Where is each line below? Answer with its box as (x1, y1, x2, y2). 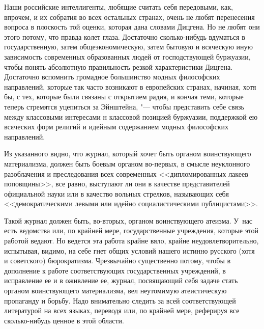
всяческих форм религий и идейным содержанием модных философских (4, 121, 228, 132)
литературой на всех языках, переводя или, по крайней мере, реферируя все (4, 305, 240, 316)
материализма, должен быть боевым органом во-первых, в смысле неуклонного (4, 158, 250, 169)
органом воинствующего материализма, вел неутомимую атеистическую (4, 285, 227, 296)
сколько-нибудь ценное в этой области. (4, 315, 124, 325)
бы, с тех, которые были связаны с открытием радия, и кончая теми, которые (4, 91, 244, 102)
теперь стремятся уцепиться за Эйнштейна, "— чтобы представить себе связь (4, 101, 244, 112)
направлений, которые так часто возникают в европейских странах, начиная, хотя (4, 81, 256, 92)
